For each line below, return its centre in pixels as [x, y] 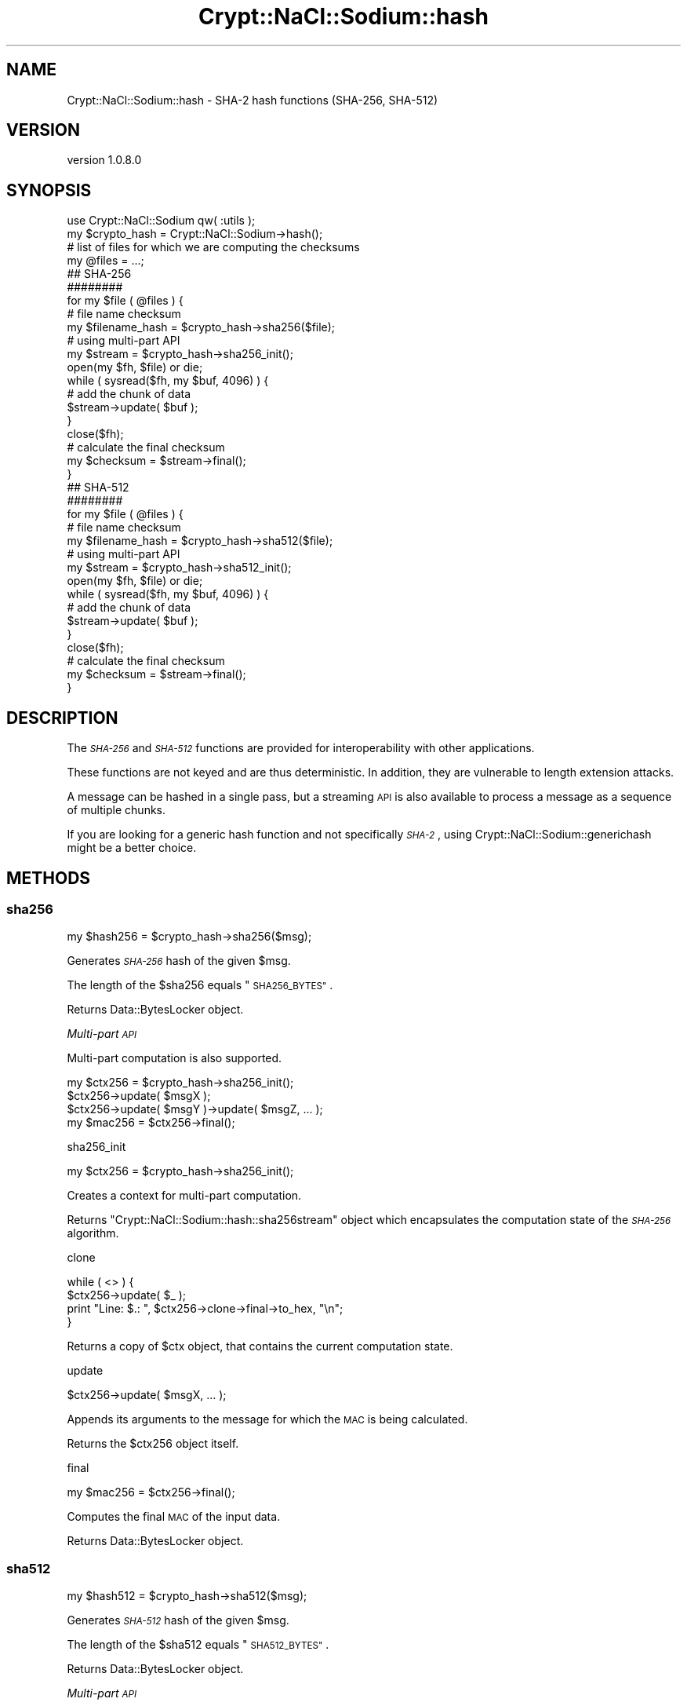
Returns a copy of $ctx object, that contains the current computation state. [260, 1346]
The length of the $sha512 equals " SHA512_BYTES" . [198, 1645]
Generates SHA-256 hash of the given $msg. [179, 961]
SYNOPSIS [49, 190]
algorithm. [93, 1233]
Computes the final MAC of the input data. [174, 1517]
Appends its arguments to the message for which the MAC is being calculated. [267, 1419]
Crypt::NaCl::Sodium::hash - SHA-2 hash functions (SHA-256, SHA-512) [253, 100]
